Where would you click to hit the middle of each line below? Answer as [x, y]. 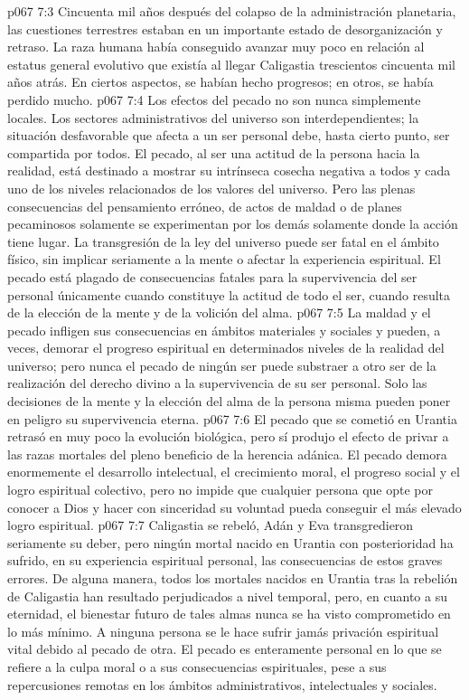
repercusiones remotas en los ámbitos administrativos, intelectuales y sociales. [222, 684]
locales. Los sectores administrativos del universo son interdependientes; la [213, 117]
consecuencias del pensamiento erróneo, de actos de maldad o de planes [205, 206]
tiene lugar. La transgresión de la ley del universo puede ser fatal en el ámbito [223, 241]
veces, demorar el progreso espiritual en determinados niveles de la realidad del [226, 348]
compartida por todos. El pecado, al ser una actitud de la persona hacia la [214, 152]
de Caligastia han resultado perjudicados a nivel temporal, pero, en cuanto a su [227, 596]
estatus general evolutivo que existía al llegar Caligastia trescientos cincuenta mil [231, 64]
